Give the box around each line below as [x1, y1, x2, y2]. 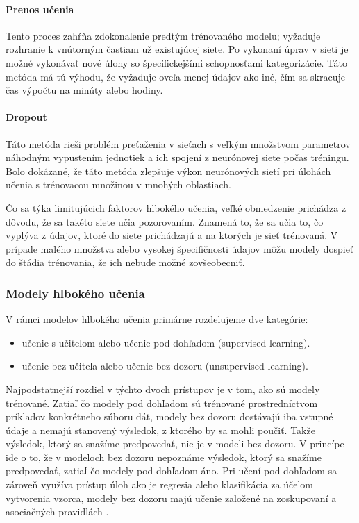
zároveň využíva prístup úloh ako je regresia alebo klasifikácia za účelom [6, 477, 313, 492]
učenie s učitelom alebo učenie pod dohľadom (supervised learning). [22, 335, 310, 349]
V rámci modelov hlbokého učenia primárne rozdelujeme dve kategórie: [6, 312, 308, 326]
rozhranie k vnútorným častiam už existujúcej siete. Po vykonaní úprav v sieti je [6, 42, 349, 56]
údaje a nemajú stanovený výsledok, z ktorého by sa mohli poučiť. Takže [6, 422, 315, 437]
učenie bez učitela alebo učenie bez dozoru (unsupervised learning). [22, 358, 308, 373]
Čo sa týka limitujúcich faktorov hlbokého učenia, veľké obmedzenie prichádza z [6, 200, 347, 215]
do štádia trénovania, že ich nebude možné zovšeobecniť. [6, 255, 245, 269]
